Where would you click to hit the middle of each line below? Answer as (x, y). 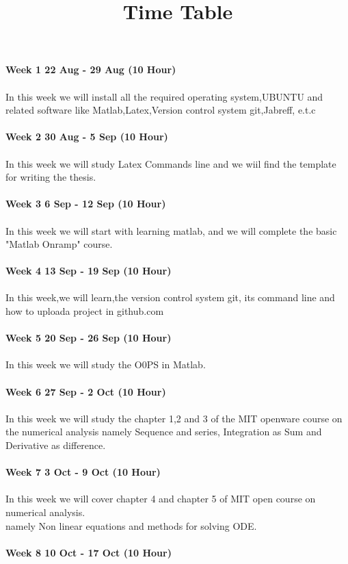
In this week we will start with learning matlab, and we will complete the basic (171, 230)
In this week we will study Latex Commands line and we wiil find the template (171, 163)
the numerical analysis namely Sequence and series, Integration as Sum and (164, 432)
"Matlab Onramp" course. (59, 244)
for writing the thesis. (51, 177)
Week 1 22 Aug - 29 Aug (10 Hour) (91, 69)
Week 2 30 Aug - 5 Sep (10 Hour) (87, 137)
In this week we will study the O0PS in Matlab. (106, 364)
